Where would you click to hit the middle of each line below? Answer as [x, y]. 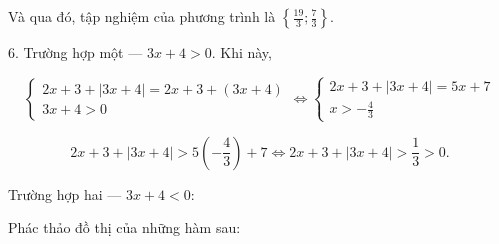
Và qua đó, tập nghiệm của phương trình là [142, 16]
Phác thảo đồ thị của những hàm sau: [124, 227]
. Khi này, [241, 52]
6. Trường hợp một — [75, 52]
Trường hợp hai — [65, 193]
